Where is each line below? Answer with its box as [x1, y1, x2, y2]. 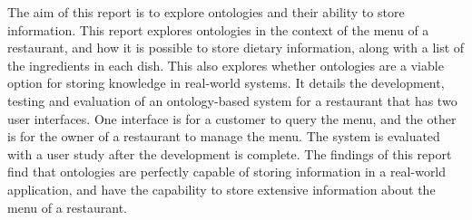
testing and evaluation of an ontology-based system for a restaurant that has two [7, 91, 457, 110]
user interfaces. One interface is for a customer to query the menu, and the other [7, 109, 457, 128]
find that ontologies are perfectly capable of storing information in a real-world [7, 162, 447, 181]
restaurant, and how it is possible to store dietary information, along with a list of [7, 38, 465, 57]
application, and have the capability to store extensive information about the [7, 179, 436, 198]
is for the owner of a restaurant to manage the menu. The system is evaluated [7, 127, 440, 146]
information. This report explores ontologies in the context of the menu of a [7, 20, 429, 39]
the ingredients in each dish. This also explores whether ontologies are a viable [7, 55, 444, 74]
